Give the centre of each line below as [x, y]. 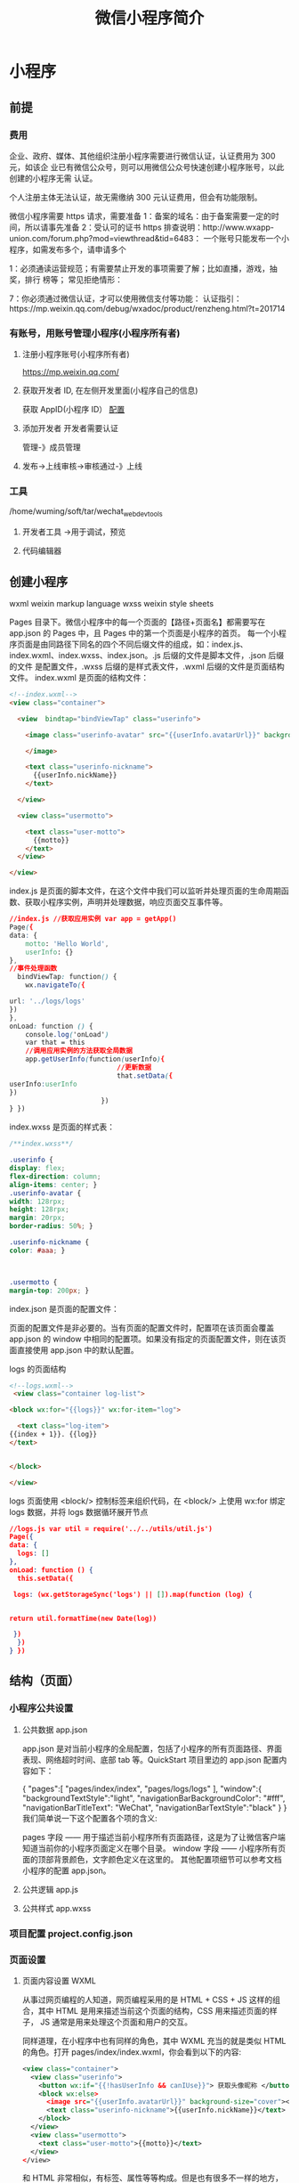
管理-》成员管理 [52, 447]
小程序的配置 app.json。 [66, 1870]
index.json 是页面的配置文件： [65, 1308]
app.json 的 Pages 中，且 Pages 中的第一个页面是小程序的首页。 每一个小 [144, 633]
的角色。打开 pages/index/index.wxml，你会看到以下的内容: [132, 2052]
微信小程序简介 [149, 18]
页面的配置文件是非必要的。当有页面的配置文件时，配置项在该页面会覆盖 [141, 1327]
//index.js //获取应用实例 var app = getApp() [93, 919]
